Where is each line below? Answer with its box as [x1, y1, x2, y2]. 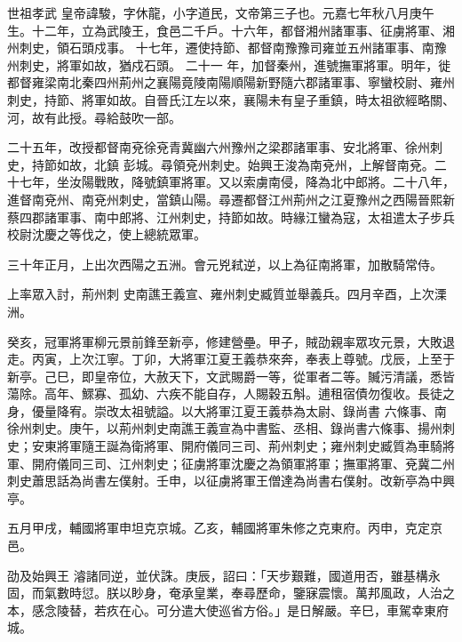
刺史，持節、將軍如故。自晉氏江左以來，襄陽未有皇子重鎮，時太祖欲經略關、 [7, 90, 455, 108]
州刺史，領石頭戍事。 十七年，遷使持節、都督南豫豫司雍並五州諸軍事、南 [7, 38, 434, 57]
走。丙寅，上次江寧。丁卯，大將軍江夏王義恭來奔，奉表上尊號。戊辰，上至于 [7, 349, 455, 368]
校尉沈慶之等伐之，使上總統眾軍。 [7, 225, 206, 244]
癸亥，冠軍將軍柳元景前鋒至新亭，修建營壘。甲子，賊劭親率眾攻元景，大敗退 [7, 332, 455, 350]
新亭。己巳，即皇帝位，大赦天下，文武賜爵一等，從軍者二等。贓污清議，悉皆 [7, 366, 455, 385]
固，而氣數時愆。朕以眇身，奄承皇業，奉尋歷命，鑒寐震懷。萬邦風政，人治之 [7, 583, 455, 602]
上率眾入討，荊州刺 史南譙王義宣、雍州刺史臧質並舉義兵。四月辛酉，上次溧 [7, 285, 447, 303]
